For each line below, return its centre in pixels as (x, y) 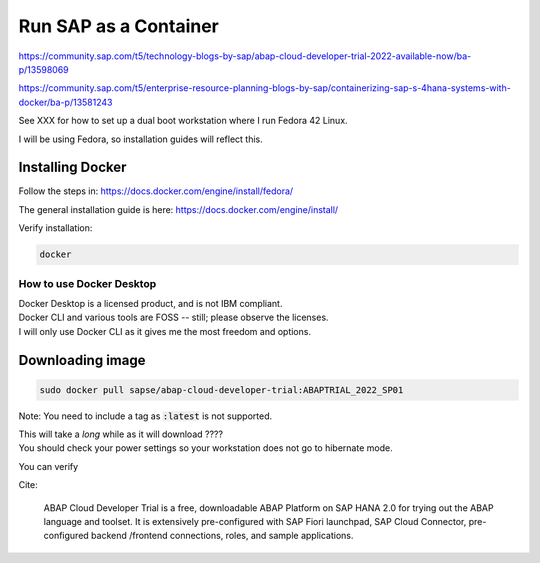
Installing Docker (72, 167)
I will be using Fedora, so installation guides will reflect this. (141, 139)
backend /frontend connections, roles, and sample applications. (222, 536)
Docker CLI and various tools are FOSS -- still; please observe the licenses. (173, 317)
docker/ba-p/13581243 (65, 102)
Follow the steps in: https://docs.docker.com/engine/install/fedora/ (156, 191)
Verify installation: (55, 228)
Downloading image (82, 360)
